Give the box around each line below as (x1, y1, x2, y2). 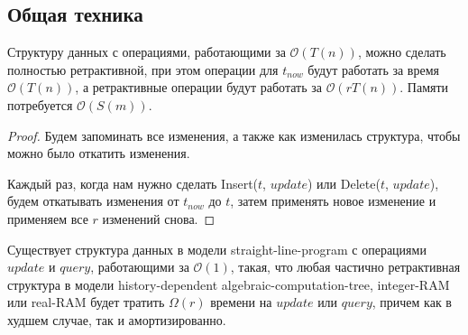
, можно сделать (357, 42, 446, 61)
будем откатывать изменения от (7, 191, 179, 210)
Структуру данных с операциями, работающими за (7, 42, 286, 61)
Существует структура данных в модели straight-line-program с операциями (7, 239, 427, 258)
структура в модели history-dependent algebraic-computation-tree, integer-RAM (7, 275, 450, 293)
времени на (210, 293, 272, 312)
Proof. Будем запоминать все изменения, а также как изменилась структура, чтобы (7, 126, 461, 144)
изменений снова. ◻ (102, 209, 216, 228)
